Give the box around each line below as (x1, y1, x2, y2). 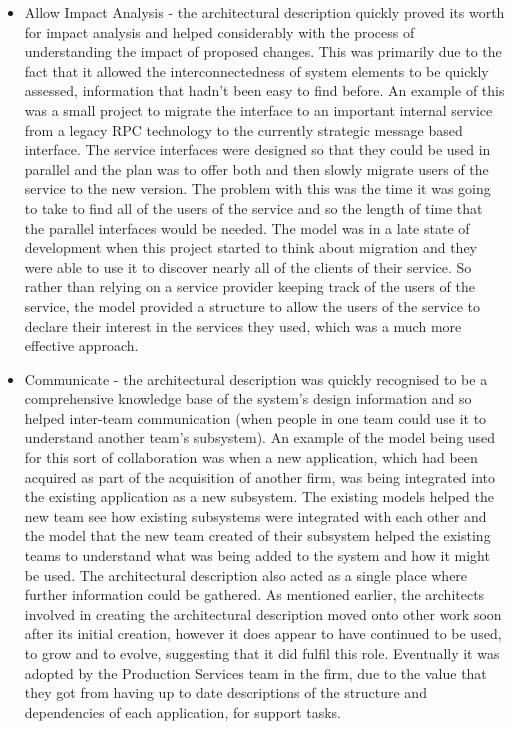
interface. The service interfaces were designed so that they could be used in (24, 139, 491, 160)
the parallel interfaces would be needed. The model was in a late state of (24, 217, 470, 238)
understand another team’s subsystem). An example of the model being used (24, 427, 496, 448)
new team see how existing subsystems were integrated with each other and (24, 505, 487, 526)
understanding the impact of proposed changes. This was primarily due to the (24, 41, 502, 62)
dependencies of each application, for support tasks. (24, 701, 341, 722)
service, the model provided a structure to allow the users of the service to (24, 295, 480, 316)
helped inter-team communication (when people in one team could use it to (24, 407, 487, 428)
